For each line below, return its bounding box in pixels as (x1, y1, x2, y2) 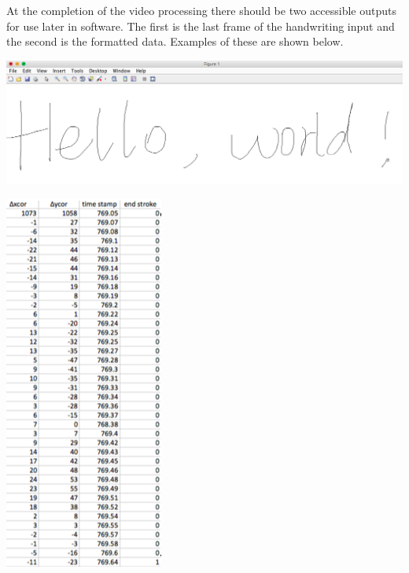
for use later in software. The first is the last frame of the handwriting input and (6, 17, 395, 34)
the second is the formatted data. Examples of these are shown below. (6, 33, 344, 50)
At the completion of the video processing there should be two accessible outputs (6, 2, 396, 18)
